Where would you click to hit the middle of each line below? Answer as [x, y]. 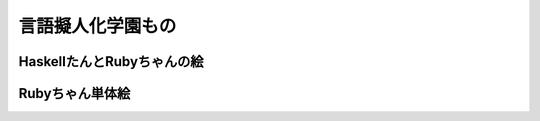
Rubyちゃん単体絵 [74, 93]
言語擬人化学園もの [97, 26]
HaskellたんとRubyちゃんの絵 [111, 61]
